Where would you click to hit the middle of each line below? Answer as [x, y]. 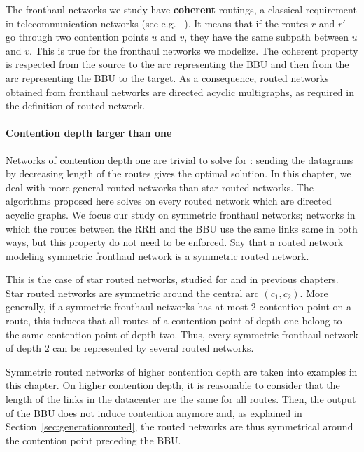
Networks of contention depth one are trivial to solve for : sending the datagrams [180, 159]
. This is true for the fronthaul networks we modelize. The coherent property [194, 50]
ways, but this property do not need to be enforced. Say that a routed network [175, 242]
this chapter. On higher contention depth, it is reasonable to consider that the [173, 385]
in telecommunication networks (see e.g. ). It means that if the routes [157, 23]
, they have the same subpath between [266, 37]
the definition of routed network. [76, 105]
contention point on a [305, 307]
